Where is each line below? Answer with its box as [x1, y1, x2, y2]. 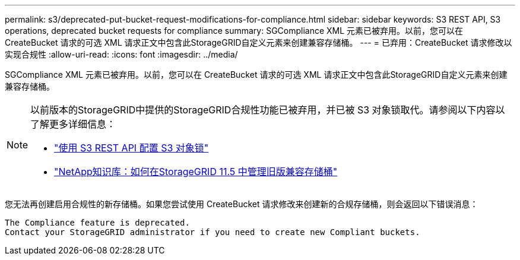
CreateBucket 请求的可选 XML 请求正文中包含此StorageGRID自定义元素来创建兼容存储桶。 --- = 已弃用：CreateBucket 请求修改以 [5, 37, 512, 47]
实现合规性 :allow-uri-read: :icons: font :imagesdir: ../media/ [5, 49, 238, 59]
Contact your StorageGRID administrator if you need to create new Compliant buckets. [5, 227, 420, 237]
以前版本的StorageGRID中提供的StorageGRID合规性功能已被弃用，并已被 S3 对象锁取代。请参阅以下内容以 [30, 104, 505, 116]
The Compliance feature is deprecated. [5, 218, 190, 227]
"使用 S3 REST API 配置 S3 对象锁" [54, 142, 209, 154]
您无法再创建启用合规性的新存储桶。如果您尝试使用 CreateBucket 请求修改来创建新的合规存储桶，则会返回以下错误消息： [5, 199, 478, 209]
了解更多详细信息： [30, 118, 116, 130]
